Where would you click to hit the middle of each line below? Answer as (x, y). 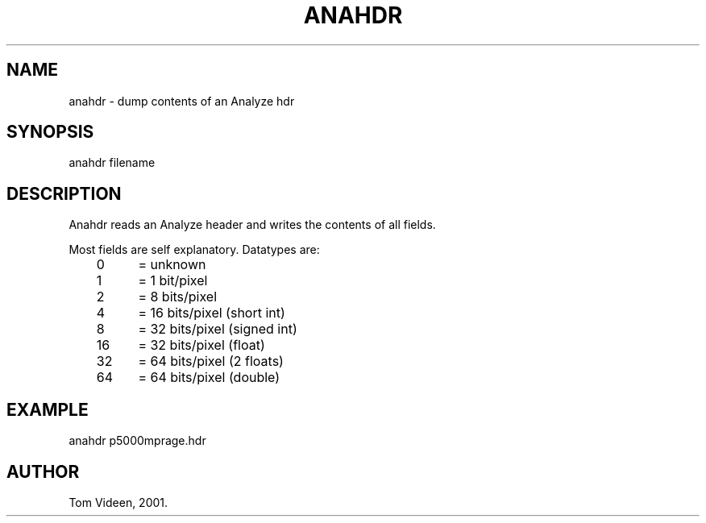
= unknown (172, 265)
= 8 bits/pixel (178, 297)
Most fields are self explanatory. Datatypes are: (194, 250)
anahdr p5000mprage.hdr (137, 441)
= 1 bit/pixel (173, 281)
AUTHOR (43, 471)
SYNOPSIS (50, 132)
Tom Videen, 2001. (118, 502)
